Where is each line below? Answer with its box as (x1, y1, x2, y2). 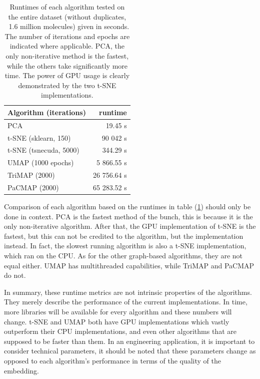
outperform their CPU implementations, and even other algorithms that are (4, 326, 236, 336)
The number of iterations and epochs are (4, 31, 130, 41)
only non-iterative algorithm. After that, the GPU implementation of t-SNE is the (4, 221, 256, 231)
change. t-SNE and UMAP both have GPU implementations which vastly (4, 316, 229, 326)
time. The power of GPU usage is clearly (4, 70, 130, 81)
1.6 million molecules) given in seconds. (8, 21, 129, 32)
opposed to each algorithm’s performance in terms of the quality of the (4, 355, 221, 365)
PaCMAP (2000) (7, 182, 59, 192)
